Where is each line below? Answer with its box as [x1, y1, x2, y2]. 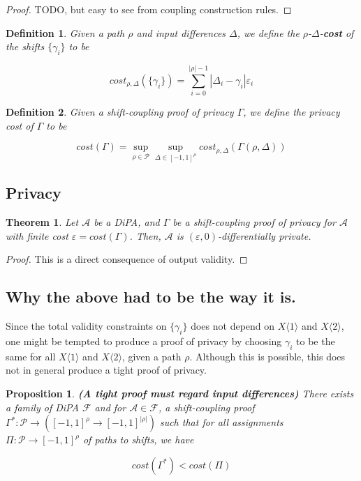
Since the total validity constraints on [6, 319, 167, 333]
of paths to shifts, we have [82, 432, 194, 447]
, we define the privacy [243, 105, 340, 119]
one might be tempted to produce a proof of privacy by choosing [6, 334, 282, 349]
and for [94, 399, 126, 414]
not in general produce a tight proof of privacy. [6, 362, 207, 377]
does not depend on [191, 319, 275, 333]
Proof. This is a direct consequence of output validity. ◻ [6, 252, 248, 266]
